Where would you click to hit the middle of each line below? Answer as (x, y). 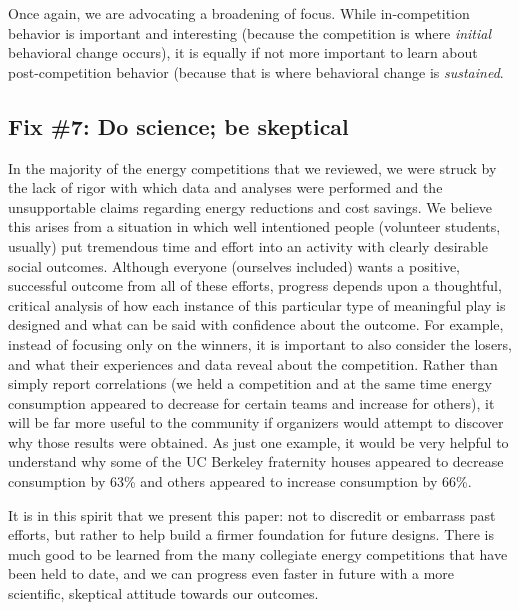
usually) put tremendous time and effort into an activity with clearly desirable (248, 245)
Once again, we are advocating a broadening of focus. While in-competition (239, 13)
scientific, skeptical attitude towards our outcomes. (163, 593)
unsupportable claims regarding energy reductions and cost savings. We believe (250, 206)
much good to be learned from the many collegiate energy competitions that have (258, 553)
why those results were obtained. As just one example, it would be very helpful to (258, 441)
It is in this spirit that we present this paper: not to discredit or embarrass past (252, 514)
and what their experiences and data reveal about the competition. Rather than (253, 363)
